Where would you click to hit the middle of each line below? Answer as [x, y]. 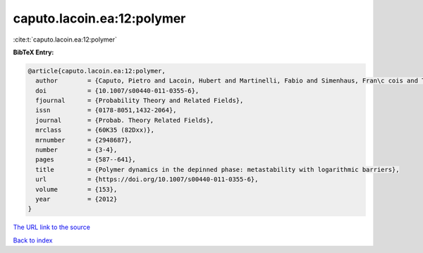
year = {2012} [76, 199]
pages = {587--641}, [86, 160]
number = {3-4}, [76, 150]
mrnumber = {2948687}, [84, 140]
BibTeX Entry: [33, 52]
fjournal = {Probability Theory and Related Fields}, [140, 101]
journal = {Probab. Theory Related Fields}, [125, 120]
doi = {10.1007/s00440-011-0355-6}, [117, 91]
